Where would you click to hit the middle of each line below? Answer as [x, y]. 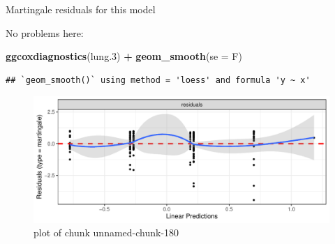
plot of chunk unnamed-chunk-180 [106, 232]
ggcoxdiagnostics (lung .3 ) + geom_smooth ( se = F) [124, 56]
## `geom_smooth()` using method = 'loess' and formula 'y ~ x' [158, 80]
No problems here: [45, 32]
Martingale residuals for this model [81, 9]
